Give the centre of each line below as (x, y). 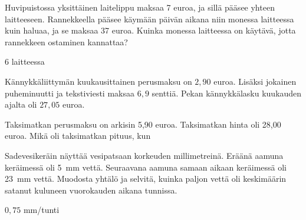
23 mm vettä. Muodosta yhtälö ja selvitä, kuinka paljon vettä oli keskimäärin (146, 179)
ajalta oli (21, 104)
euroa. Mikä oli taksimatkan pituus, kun (78, 136)
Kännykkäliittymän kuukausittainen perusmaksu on (98, 81)
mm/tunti (41, 210)
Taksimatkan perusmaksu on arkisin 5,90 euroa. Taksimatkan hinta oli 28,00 (143, 124)
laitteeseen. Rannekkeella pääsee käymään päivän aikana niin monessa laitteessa (149, 19)
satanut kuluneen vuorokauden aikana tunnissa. (91, 190)
